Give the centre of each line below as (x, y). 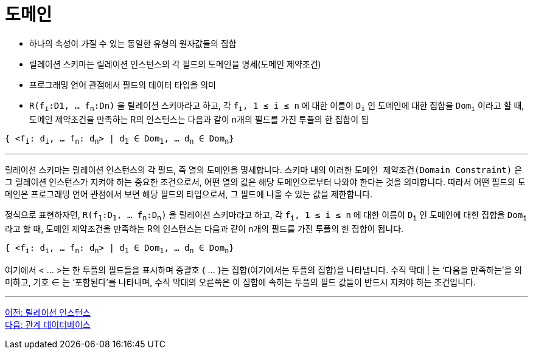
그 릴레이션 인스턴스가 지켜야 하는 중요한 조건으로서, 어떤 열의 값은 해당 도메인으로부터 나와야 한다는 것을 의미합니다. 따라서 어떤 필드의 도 (265, 182)
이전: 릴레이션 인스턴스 (48, 312)
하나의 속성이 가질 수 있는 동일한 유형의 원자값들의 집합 (133, 43)
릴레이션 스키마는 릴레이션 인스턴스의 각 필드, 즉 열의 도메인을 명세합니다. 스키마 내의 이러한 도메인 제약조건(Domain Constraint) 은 (264, 170)
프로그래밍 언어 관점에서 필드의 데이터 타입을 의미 (123, 84)
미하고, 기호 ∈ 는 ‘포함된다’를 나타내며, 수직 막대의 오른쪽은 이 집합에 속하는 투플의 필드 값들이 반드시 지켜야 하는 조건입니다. (241, 282)
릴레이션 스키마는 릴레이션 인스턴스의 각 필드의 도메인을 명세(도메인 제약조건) (175, 64)
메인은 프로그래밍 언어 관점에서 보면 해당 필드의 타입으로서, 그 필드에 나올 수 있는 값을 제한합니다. (189, 194)
